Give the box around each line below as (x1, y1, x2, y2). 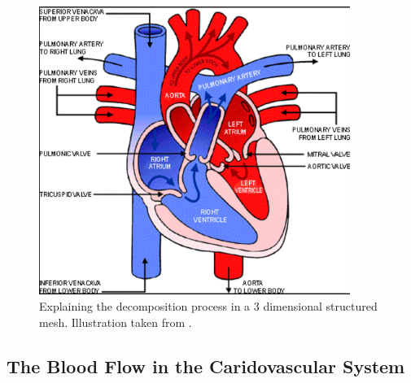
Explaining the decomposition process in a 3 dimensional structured (39, 298, 378, 315)
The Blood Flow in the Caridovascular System (7, 353, 405, 378)
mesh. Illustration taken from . (39, 313, 192, 330)
